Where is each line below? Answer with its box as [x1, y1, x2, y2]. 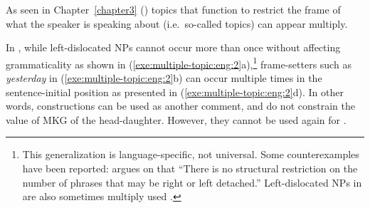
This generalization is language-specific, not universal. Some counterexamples [22, 147, 359, 162]
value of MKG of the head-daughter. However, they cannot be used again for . [6, 112, 347, 127]
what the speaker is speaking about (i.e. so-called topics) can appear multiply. [6, 16, 348, 31]
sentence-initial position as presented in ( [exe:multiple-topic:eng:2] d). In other [6, 84, 344, 99]
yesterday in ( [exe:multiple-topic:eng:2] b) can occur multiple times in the [6, 71, 322, 85]
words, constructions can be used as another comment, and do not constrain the [6, 98, 355, 113]
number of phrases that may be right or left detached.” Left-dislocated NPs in [22, 175, 362, 189]
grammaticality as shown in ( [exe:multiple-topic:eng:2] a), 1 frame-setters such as [6, 54, 351, 71]
